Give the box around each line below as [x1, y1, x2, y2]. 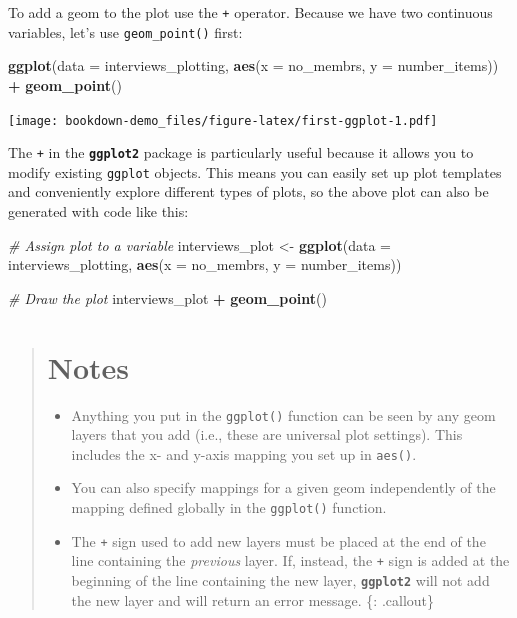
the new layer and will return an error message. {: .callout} [71, 589, 435, 610]
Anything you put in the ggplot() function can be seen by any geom [71, 404, 496, 425]
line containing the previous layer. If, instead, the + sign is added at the [71, 550, 510, 571]
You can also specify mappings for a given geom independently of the [71, 477, 496, 498]
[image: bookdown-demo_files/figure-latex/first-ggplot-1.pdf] [8, 113, 438, 128]
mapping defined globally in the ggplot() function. [71, 497, 387, 518]
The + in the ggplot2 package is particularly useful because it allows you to [8, 142, 474, 163]
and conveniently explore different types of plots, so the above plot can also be [8, 181, 489, 202]
